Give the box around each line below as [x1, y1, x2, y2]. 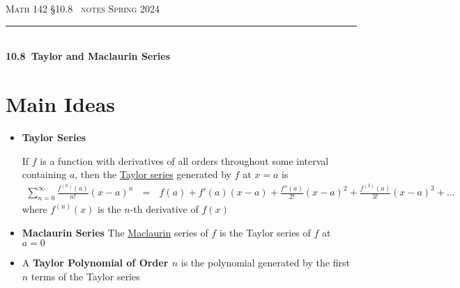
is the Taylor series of [219, 225, 311, 239]
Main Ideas [6, 89, 115, 118]
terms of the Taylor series [31, 269, 140, 283]
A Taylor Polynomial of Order [22, 255, 169, 270]
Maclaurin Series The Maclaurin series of [22, 225, 208, 239]
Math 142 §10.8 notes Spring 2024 [6, 1, 160, 15]
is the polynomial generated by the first [181, 255, 350, 270]
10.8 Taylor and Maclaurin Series [6, 49, 171, 63]
